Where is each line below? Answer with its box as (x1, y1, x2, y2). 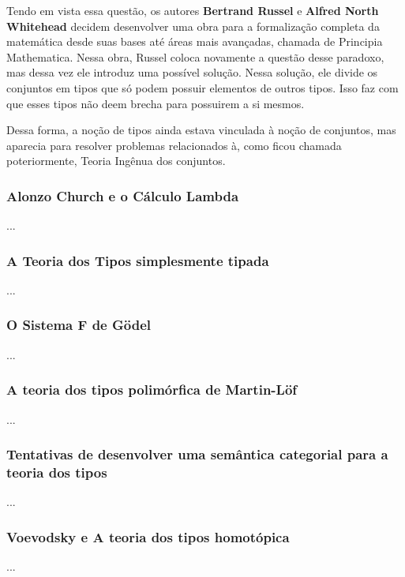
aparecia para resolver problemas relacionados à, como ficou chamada (6, 137, 342, 153)
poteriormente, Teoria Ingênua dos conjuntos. (6, 152, 226, 169)
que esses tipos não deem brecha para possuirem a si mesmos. (6, 95, 305, 111)
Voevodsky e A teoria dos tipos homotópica (6, 526, 290, 546)
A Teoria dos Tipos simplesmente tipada (6, 250, 269, 270)
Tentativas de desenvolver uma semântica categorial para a (6, 444, 388, 464)
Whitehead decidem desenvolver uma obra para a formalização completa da (6, 17, 380, 34)
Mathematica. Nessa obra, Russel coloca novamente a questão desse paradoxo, (6, 48, 384, 65)
